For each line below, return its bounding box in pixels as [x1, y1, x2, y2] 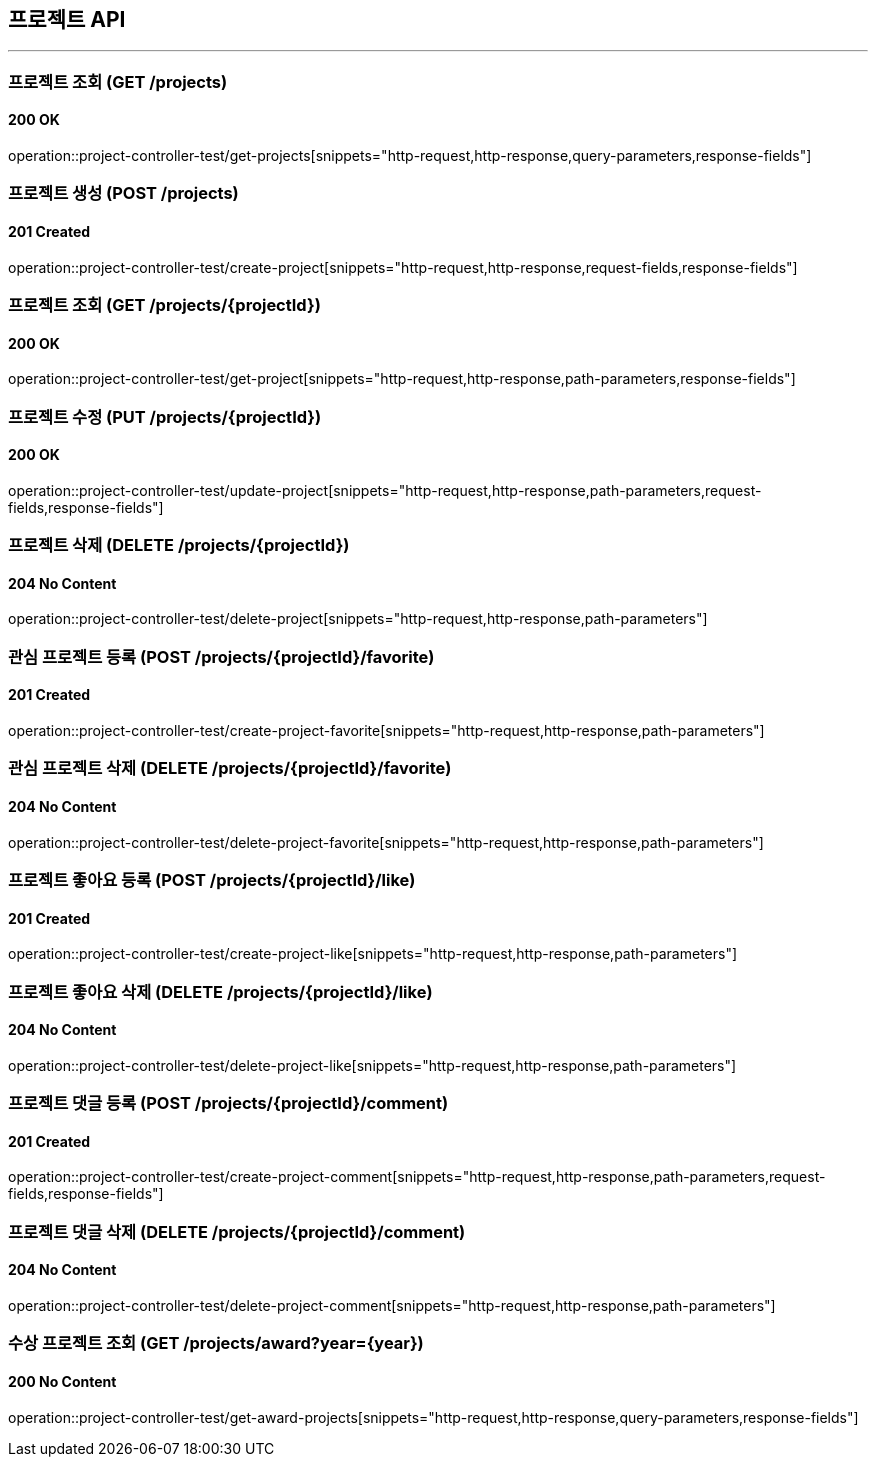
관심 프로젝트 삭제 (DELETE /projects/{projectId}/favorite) [8, 758, 452, 779]
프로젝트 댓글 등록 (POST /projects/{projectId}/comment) [8, 1093, 449, 1114]
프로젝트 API [8, 7, 126, 32]
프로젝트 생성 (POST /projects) [8, 183, 239, 204]
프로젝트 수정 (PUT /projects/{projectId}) [8, 406, 322, 427]
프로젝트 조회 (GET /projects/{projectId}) [8, 294, 321, 315]
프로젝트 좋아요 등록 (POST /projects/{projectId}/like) [8, 869, 416, 890]
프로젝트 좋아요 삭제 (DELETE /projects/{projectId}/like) [8, 981, 433, 1002]
